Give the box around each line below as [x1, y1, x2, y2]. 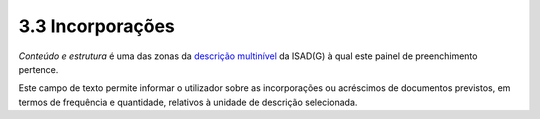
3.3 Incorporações [18, 15, 175, 37]
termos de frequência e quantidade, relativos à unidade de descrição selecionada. [18, 96, 358, 108]
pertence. [18, 63, 59, 75]
